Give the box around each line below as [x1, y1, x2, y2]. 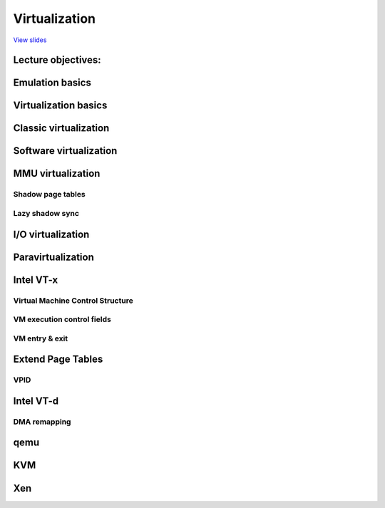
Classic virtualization [13, 122, 110, 135]
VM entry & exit [13, 333, 68, 343]
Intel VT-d [13, 395, 59, 407]
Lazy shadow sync [13, 208, 80, 218]
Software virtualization [13, 145, 118, 157]
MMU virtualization [13, 167, 101, 180]
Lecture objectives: [13, 54, 101, 66]
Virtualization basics [13, 100, 108, 112]
